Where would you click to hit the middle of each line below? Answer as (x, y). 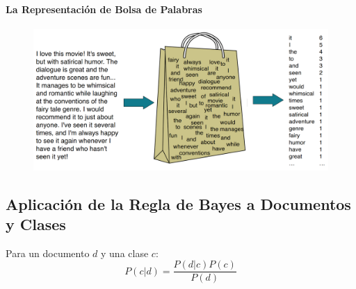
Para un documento (48, 253)
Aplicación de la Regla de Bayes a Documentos (178, 203)
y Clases (36, 224)
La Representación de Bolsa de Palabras (104, 9)
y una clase (125, 253)
